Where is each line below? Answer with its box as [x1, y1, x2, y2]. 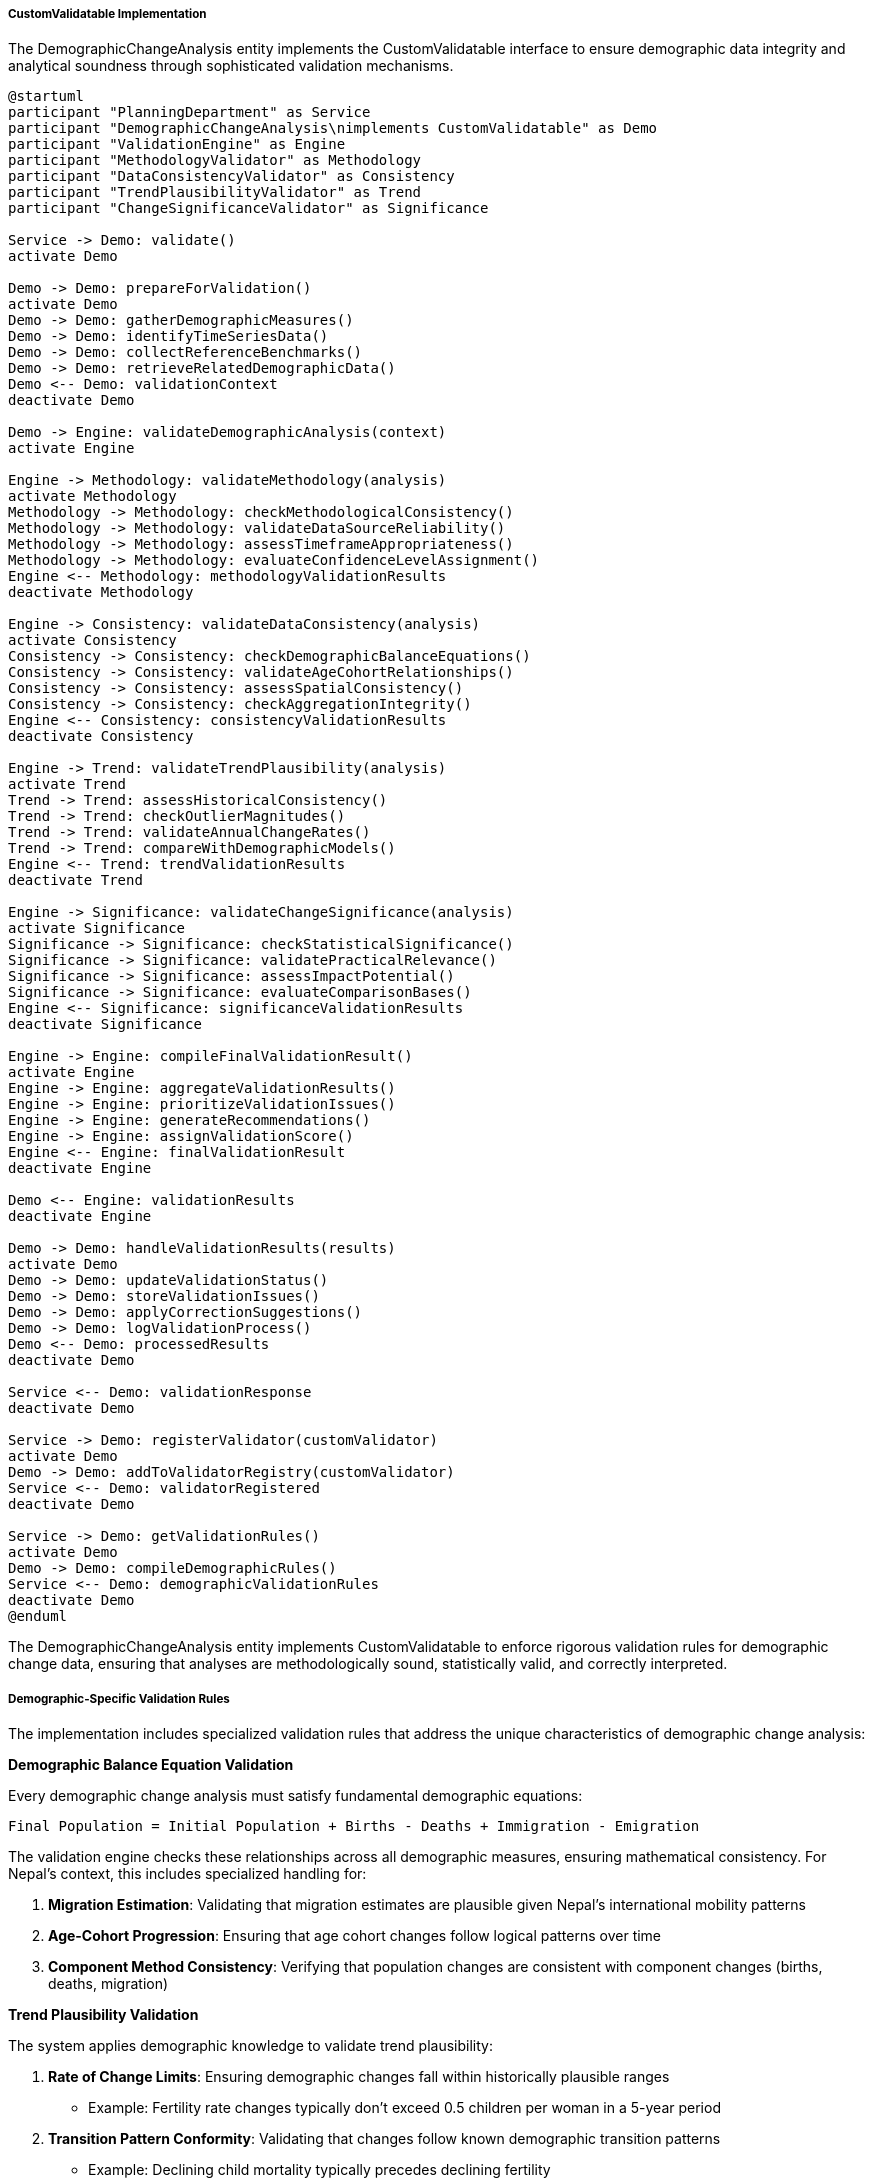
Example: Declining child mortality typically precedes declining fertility [88, 2161, 551, 2179]
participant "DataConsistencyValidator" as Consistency [8, 168, 455, 185]
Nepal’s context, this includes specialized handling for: [8, 1865, 367, 1883]
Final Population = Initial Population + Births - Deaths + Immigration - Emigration [8, 1818, 700, 1835]
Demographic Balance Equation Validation [8, 1756, 294, 1774]
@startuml [8, 88, 84, 105]
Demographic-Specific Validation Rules [8, 1691, 230, 1706]
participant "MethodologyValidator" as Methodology [8, 152, 422, 169]
